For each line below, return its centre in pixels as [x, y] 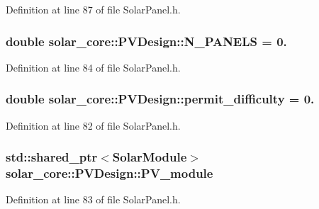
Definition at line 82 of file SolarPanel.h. [93, 125]
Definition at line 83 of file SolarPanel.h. [93, 199]
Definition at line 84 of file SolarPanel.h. [93, 67]
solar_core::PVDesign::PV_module [110, 173]
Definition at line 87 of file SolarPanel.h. [93, 9]
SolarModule [150, 157]
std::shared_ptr [52, 157]
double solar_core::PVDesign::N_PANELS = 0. [146, 41]
